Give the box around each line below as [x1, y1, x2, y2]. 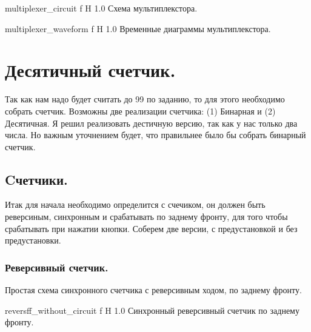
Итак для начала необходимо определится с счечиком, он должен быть [5, 198, 266, 211]
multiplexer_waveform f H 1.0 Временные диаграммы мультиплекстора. [5, 22, 271, 35]
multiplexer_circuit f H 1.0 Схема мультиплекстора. [5, 2, 198, 14]
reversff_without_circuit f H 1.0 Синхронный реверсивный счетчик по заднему [5, 304, 299, 316]
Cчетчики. [5, 170, 68, 188]
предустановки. [5, 234, 61, 247]
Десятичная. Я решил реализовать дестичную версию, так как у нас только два [5, 116, 298, 129]
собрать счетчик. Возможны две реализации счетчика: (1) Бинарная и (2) [5, 104, 276, 117]
